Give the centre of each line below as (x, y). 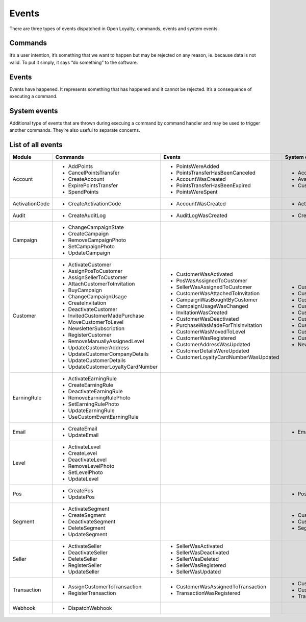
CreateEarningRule (91, 385)
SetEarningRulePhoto (94, 404)
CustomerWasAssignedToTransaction (221, 587)
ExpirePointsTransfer (93, 185)
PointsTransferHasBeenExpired (213, 185)
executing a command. (33, 97)
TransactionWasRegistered (208, 593)
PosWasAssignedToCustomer (212, 281)
